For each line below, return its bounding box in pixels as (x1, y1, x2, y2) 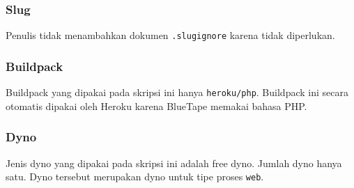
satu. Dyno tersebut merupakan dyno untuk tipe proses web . (6, 169, 264, 184)
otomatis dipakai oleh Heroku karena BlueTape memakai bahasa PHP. (6, 98, 307, 113)
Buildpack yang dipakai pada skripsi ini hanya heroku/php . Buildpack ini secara (6, 85, 348, 100)
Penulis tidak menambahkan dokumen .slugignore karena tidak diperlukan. (6, 28, 335, 42)
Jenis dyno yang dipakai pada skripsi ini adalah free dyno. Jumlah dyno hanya (6, 155, 342, 170)
